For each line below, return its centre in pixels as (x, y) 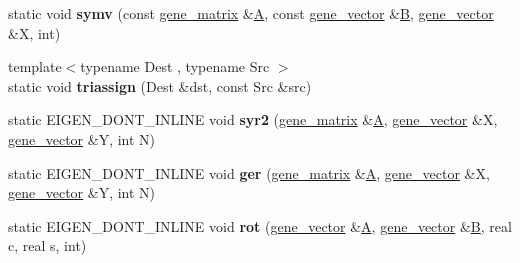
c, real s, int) (47, 245)
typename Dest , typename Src (175, 66)
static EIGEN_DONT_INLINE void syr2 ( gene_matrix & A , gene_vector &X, (253, 119)
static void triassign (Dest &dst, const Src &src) (160, 85)
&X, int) (34, 32)
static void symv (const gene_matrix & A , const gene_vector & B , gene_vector (251, 13)
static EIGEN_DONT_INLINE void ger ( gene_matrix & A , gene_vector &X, (249, 172)
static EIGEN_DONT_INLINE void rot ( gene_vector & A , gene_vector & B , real (260, 225)
